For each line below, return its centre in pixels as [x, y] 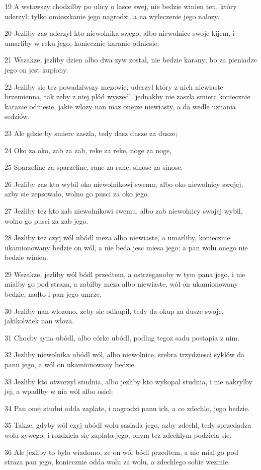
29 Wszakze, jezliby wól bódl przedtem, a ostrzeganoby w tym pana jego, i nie [125, 274]
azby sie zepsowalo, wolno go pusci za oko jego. [77, 194]
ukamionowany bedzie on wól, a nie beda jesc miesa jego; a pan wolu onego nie [126, 247]
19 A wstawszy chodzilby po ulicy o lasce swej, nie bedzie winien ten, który [121, 6]
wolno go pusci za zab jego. [47, 220]
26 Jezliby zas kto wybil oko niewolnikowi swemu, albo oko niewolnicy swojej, [124, 184]
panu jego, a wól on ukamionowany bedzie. [70, 364]
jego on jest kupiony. [36, 69]
